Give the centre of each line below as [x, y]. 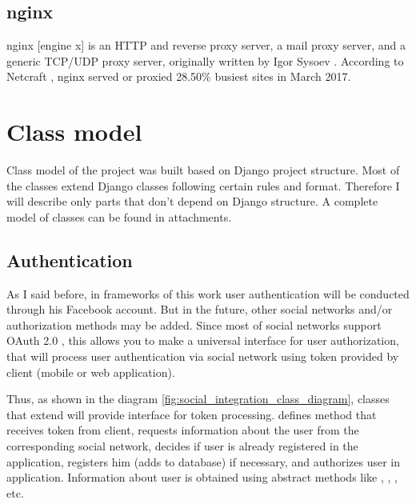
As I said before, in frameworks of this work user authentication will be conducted [208, 293]
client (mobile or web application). [91, 372]
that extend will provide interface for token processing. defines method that [192, 414]
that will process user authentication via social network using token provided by [203, 356]
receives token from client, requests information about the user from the [183, 430]
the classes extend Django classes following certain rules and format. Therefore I [203, 185]
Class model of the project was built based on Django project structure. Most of [203, 170]
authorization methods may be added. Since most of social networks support [194, 324]
